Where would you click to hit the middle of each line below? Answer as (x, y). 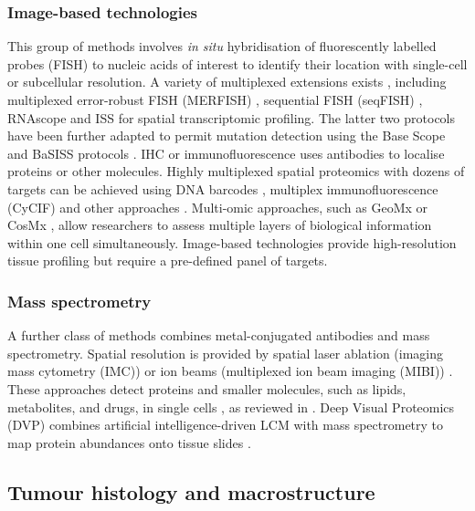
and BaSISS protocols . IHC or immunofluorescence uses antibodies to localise (226, 153)
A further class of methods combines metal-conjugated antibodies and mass (219, 335)
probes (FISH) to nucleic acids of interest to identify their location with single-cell (237, 63)
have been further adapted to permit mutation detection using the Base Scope (227, 136)
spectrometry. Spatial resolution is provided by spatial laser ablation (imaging (226, 353)
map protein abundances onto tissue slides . (129, 442)
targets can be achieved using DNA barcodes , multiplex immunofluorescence (223, 188)
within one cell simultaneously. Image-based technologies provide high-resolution (232, 242)
